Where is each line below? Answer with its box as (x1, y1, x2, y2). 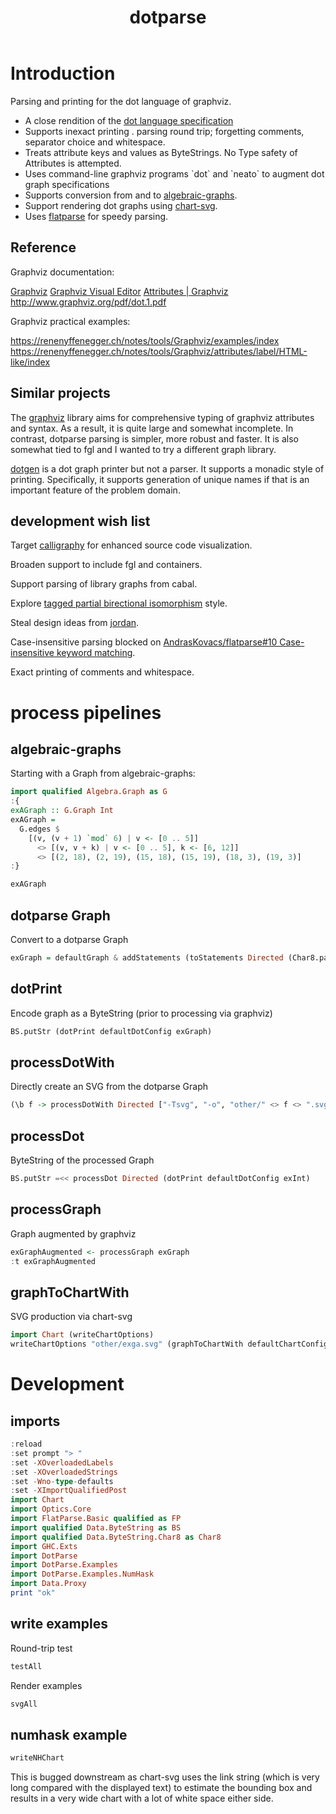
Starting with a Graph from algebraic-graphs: (10, 767, 196, 780)
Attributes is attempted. (24, 157, 122, 169)
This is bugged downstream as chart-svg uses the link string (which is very (10, 1771, 320, 1783)
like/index (10, 356, 51, 368)
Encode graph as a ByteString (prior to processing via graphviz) (10, 1007, 273, 1019)
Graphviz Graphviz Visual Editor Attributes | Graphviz (10, 285, 229, 297)
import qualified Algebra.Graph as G (10, 787, 168, 797)
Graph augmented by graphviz (10, 1227, 137, 1240)
